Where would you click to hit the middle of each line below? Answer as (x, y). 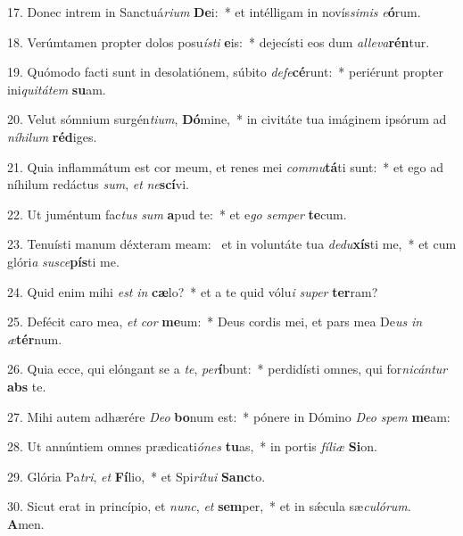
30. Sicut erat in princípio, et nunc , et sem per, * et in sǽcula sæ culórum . (209, 506)
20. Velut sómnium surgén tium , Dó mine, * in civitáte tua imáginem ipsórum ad (227, 119)
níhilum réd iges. (52, 136)
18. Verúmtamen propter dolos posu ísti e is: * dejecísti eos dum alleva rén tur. (219, 41)
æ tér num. (35, 338)
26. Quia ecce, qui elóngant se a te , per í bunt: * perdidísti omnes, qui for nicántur (227, 369)
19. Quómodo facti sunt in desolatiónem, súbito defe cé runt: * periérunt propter (225, 72)
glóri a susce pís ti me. (63, 261)
